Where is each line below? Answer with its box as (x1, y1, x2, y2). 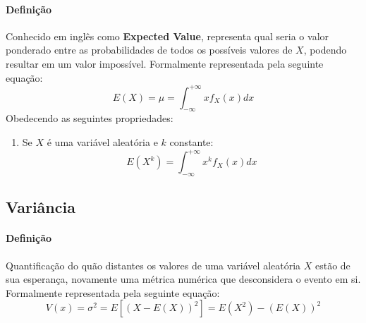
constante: (169, 135, 214, 150)
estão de (315, 257, 350, 272)
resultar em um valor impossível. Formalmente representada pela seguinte (6, 56, 324, 71)
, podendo (303, 42, 347, 57)
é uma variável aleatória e (47, 135, 158, 150)
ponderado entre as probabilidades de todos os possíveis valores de (6, 42, 293, 57)
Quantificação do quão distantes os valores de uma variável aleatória (6, 257, 301, 272)
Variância (6, 196, 75, 218)
